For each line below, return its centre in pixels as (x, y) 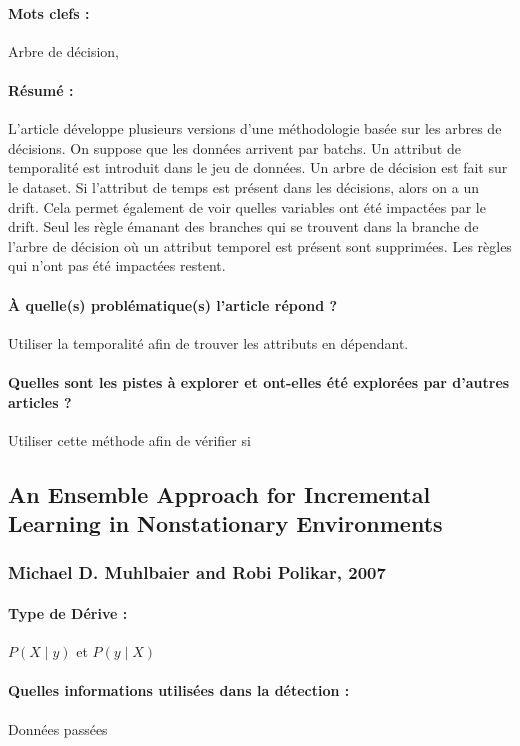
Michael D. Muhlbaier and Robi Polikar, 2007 (197, 572)
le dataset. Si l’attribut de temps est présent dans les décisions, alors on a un (243, 186)
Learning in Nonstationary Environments (225, 523)
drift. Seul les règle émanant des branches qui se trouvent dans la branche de (243, 226)
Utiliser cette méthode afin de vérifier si (129, 439)
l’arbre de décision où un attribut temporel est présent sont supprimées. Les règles (260, 245)
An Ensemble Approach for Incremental (219, 493)
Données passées (58, 728)
